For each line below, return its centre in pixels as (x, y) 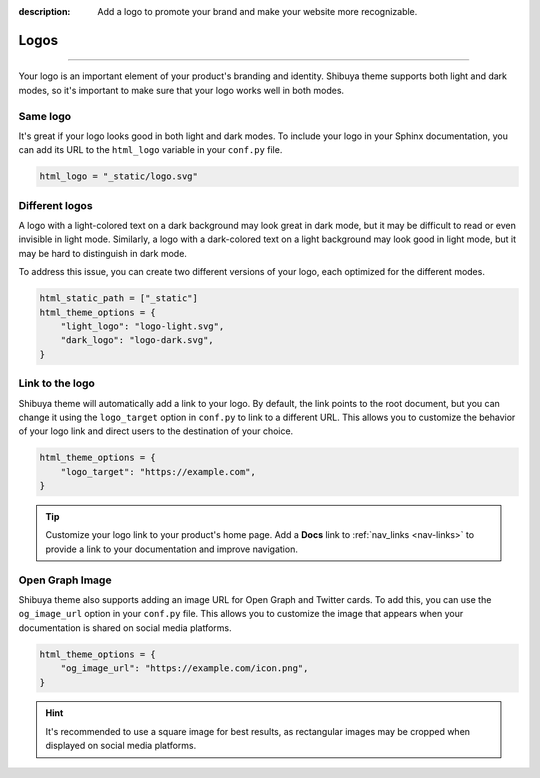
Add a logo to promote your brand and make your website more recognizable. (257, 11)
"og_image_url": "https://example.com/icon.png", (184, 668)
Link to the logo (56, 383)
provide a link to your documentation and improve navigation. (172, 549)
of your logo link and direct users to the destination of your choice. (156, 431)
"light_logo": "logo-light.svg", (142, 326)
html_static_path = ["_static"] (119, 298)
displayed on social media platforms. (121, 746)
